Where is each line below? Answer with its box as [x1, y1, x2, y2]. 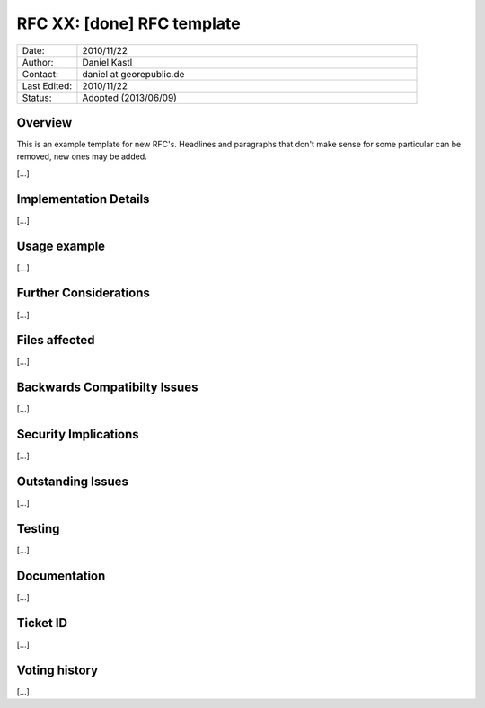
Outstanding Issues [16, 474, 129, 490]
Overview [16, 115, 73, 130]
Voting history [16, 662, 99, 677]
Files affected [16, 332, 95, 348]
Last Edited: [22, 79, 73, 92]
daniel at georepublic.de [82, 67, 185, 80]
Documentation [16, 568, 106, 583]
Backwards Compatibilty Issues [16, 380, 198, 395]
